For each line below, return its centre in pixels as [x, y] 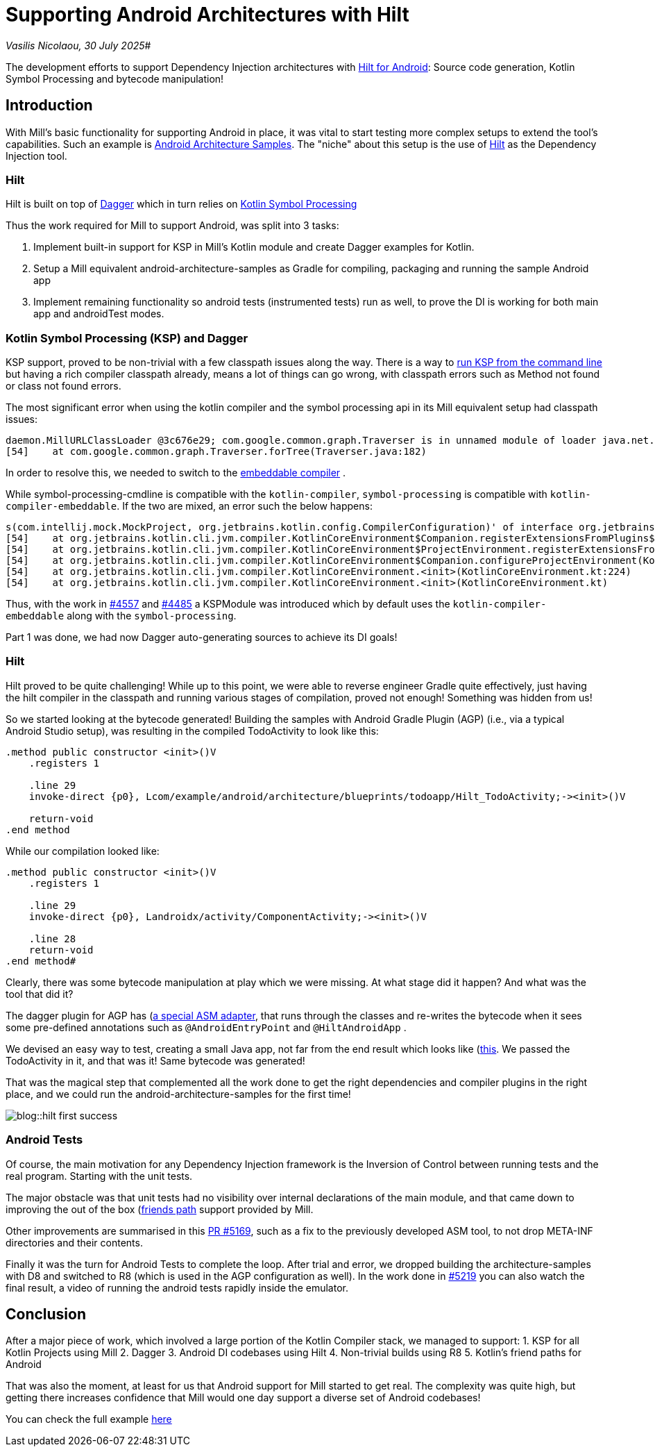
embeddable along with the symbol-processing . [121, 616]
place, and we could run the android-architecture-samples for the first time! [178, 1094]
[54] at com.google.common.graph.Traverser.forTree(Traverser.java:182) [216, 452]
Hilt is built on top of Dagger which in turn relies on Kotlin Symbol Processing [181, 204]
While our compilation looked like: [83, 851]
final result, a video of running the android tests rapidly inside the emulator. [177, 1287]
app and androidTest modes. [99, 314]
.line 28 [52, 938]
